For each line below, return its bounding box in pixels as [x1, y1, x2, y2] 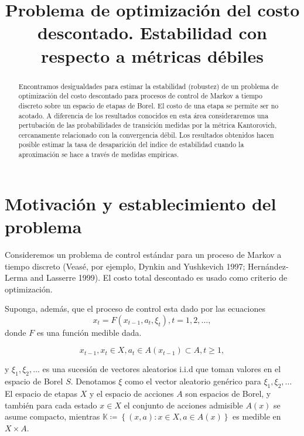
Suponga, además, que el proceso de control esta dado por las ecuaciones [5, 302, 265, 315]
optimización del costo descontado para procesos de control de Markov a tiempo [18, 91, 263, 101]
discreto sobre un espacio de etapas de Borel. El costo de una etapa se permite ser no [18, 100, 279, 110]
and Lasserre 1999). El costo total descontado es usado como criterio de [30, 271, 288, 284]
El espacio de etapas [5, 387, 77, 400]
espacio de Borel [5, 375, 63, 387]
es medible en [233, 410, 281, 423]
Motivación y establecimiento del [5, 191, 276, 215]
